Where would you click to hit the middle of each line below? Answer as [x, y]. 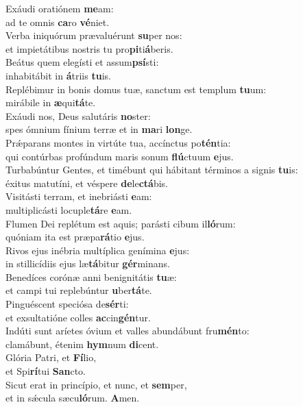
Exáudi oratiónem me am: [60, 8]
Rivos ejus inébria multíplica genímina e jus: [98, 250]
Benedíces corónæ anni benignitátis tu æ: [91, 276]
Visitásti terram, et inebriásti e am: [79, 196]
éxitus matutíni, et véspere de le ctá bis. [87, 183]
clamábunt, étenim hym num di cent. [82, 344]
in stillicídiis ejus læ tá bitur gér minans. [88, 263]
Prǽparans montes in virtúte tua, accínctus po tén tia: [118, 142]
